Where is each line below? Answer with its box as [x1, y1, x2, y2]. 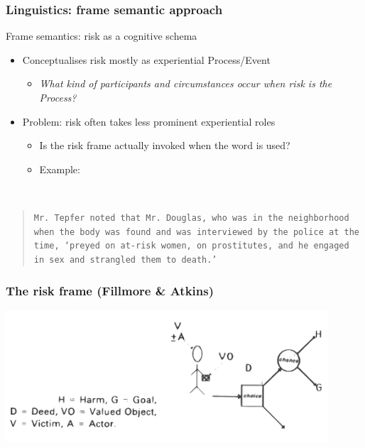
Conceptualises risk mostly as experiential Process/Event [22, 52, 271, 67]
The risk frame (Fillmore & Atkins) [6, 281, 214, 299]
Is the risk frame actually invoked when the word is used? [39, 138, 290, 153]
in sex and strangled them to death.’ [33, 254, 217, 265]
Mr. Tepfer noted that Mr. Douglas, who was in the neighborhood [33, 212, 349, 223]
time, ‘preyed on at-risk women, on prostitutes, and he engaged [33, 241, 349, 251]
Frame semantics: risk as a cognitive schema [6, 28, 197, 43]
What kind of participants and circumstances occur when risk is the [39, 76, 332, 91]
